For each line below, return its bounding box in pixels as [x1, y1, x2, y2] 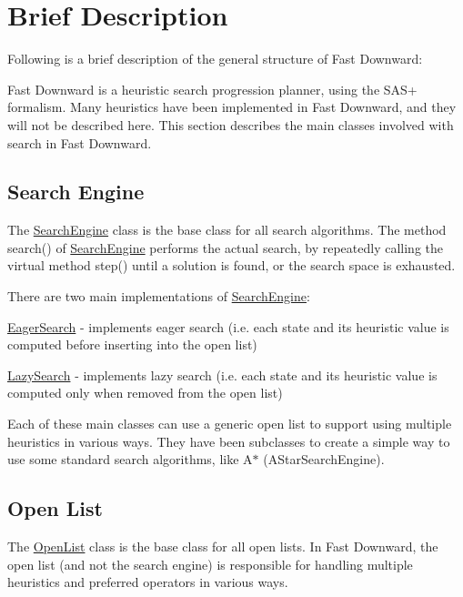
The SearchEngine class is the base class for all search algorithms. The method [7, 220, 447, 239]
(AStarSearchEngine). [263, 450, 385, 469]
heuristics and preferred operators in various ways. [7, 572, 288, 592]
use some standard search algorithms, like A [7, 450, 253, 469]
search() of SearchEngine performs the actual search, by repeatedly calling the [7, 238, 444, 257]
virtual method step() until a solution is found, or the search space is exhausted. [7, 256, 456, 275]
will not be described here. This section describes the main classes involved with [7, 115, 454, 134]
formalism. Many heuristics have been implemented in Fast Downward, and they [7, 97, 457, 116]
